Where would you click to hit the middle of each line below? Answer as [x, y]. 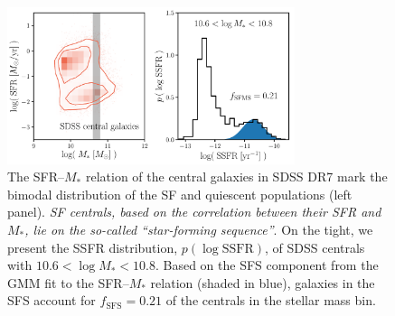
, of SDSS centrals [315, 247]
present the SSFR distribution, [93, 247]
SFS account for [52, 300]
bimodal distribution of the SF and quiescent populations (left [180, 194]
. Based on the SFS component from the [267, 265]
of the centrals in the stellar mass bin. [271, 300]
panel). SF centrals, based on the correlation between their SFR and [194, 212]
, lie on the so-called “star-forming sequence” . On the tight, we [199, 229]
